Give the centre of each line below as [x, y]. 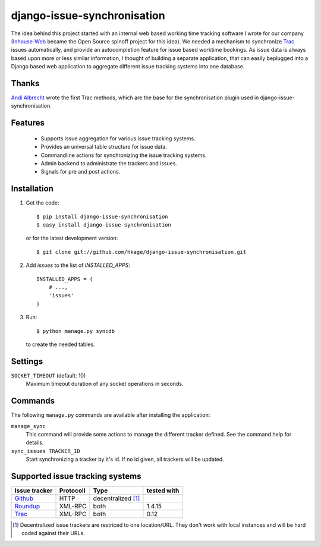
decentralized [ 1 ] [117, 498]
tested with [163, 491]
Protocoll [72, 491]
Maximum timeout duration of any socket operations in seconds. [105, 384]
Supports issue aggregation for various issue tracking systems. [118, 138]
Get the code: [43, 203]
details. [35, 442]
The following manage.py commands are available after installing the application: [111, 415]
